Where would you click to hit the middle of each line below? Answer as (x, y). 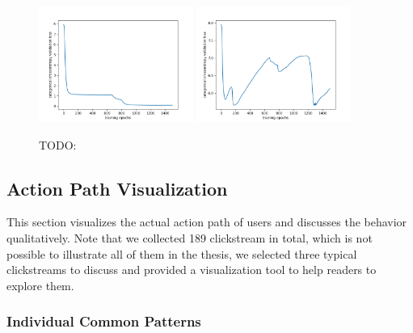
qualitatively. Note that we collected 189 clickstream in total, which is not (190, 238)
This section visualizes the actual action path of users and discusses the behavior (207, 222)
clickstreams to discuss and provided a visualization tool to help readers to (192, 270)
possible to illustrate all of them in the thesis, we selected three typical (182, 253)
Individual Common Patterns (104, 321)
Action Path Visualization (117, 188)
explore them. (40, 285)
